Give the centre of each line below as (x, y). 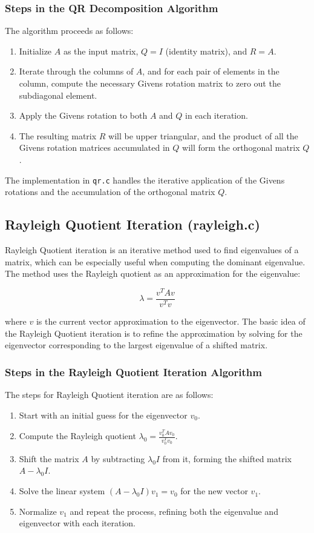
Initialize (35, 51)
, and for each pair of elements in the (211, 71)
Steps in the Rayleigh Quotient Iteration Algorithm (133, 372)
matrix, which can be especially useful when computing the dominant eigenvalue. (155, 261)
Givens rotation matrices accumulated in (94, 147)
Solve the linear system (62, 491)
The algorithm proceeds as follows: (69, 31)
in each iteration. (217, 115)
